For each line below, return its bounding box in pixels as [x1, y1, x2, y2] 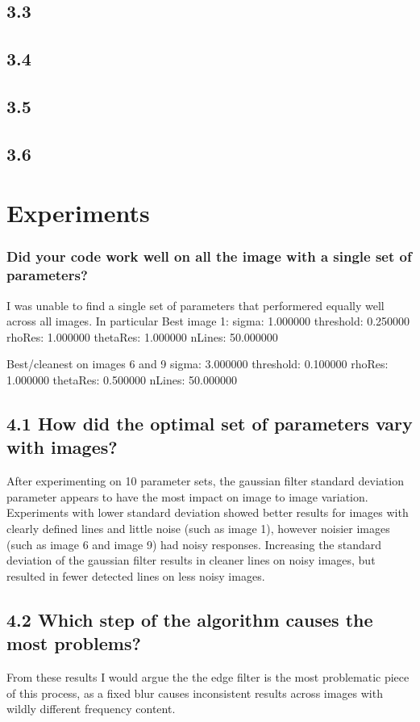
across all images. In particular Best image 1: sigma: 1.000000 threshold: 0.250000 [6, 313, 410, 330]
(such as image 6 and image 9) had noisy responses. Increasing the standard [6, 535, 382, 552]
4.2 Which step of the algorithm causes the [6, 607, 373, 632]
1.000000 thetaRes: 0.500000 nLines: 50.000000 [6, 371, 237, 388]
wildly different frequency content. [6, 700, 176, 717]
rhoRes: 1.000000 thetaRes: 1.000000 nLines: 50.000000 [6, 328, 278, 345]
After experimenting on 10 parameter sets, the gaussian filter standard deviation [6, 472, 404, 489]
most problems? [6, 631, 141, 656]
